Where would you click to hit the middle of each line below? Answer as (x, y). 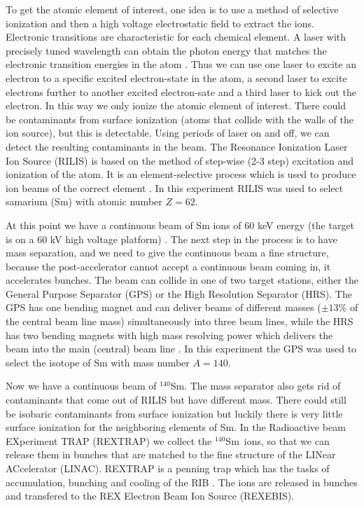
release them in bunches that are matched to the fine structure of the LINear (171, 454)
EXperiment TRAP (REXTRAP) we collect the (109, 440)
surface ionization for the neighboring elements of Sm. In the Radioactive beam (176, 427)
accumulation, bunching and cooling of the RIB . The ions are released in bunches (182, 482)
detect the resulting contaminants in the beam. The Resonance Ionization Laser (177, 146)
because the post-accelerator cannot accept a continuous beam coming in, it (168, 266)
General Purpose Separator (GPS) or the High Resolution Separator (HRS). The (179, 293)
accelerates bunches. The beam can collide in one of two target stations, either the (182, 280)
